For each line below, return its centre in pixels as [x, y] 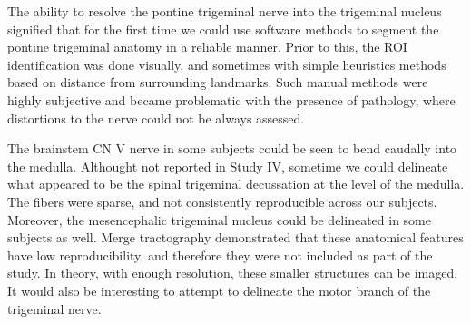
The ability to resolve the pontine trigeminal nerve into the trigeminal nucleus [225, 11]
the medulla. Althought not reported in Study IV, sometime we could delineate [228, 166]
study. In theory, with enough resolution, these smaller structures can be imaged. [233, 273]
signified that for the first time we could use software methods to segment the [223, 29]
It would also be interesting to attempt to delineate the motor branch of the [219, 290]
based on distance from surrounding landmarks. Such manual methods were [218, 82]
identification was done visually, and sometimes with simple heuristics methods [227, 64]
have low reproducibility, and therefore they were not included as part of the [220, 255]
